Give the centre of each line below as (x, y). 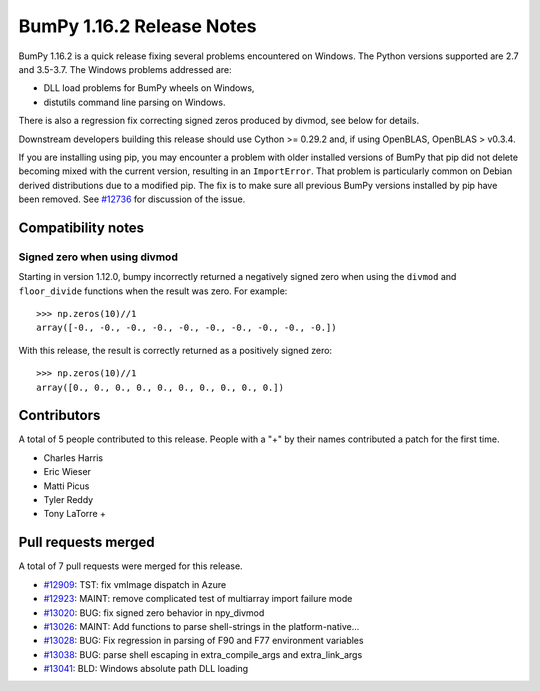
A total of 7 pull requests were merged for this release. (131, 566)
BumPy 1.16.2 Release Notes (137, 26)
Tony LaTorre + (75, 514)
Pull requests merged (86, 542)
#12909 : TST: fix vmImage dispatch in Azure (135, 584)
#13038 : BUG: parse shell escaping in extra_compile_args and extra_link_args (203, 654)
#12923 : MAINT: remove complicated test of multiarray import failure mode (198, 599)
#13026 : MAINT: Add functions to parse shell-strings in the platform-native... (201, 626)
